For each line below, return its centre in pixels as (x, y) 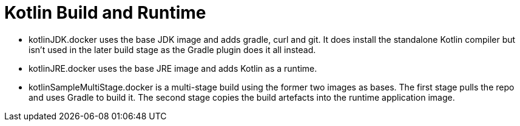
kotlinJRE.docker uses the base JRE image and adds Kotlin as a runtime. (173, 68)
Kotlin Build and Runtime (105, 13)
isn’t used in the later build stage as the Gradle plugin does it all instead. (172, 49)
